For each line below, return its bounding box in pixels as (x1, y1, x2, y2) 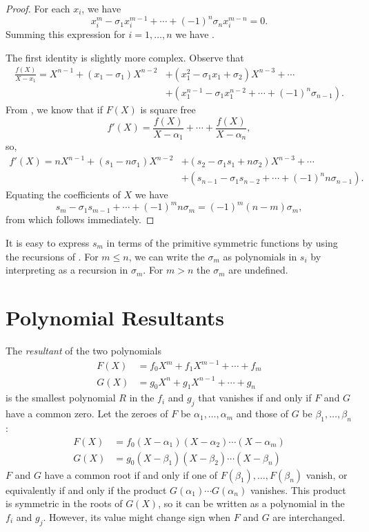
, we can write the (128, 249, 205, 263)
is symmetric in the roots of (6, 496, 123, 511)
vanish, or (306, 467, 348, 482)
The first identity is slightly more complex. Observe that (6, 50, 244, 64)
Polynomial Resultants (6, 303, 225, 331)
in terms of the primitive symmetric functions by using (106, 236, 338, 249)
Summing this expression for (6, 27, 126, 41)
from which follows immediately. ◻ (6, 212, 154, 227)
